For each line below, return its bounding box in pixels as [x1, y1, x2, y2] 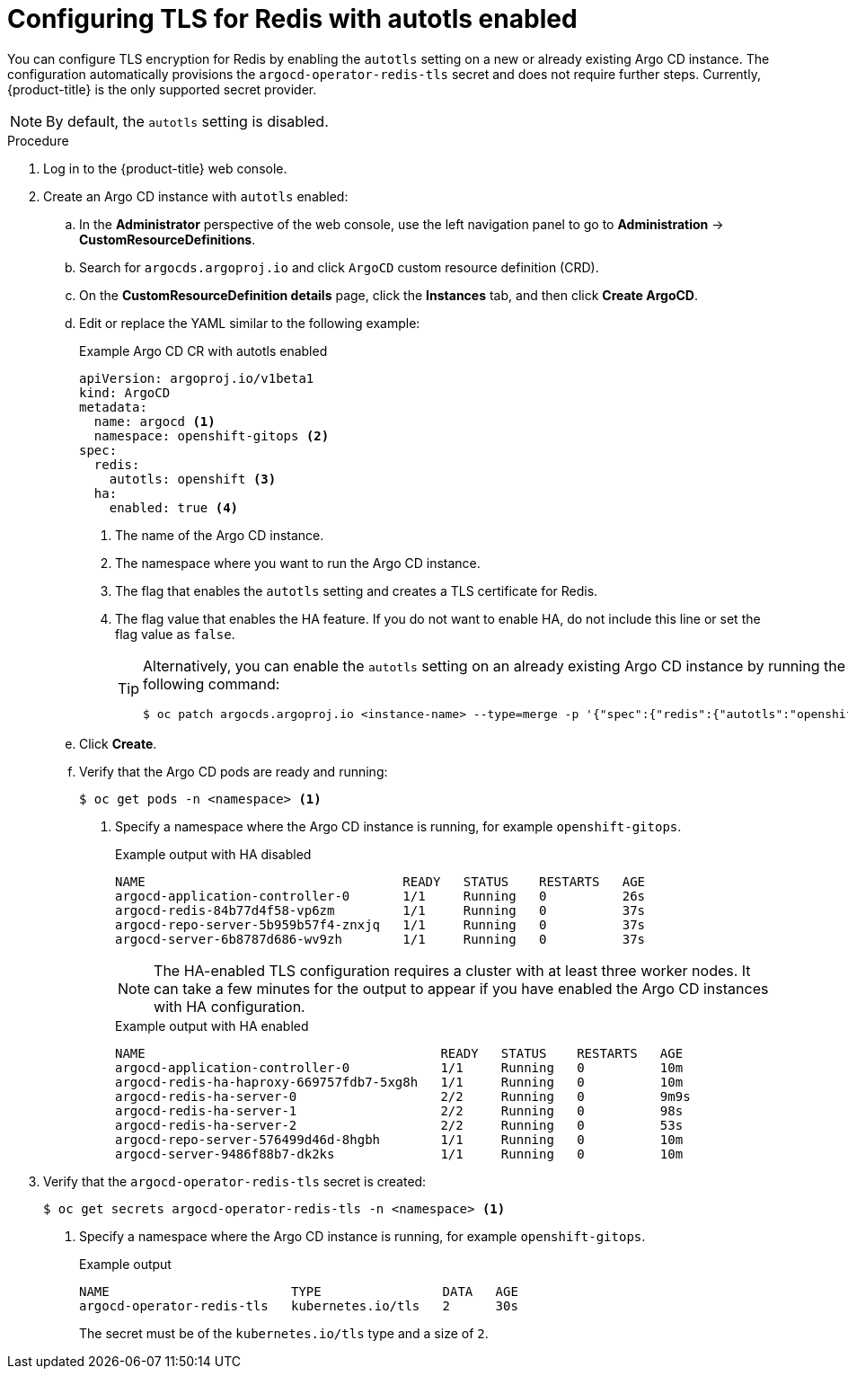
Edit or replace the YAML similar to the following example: [79, 315, 420, 331]
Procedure [7, 132, 69, 148]
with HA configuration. [154, 997, 305, 1016]
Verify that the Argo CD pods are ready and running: [79, 763, 388, 779]
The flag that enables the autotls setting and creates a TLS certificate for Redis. [115, 582, 598, 599]
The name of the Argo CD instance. [115, 527, 324, 543]
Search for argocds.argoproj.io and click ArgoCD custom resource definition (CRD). [79, 259, 599, 275]
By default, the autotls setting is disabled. [46, 111, 329, 130]
